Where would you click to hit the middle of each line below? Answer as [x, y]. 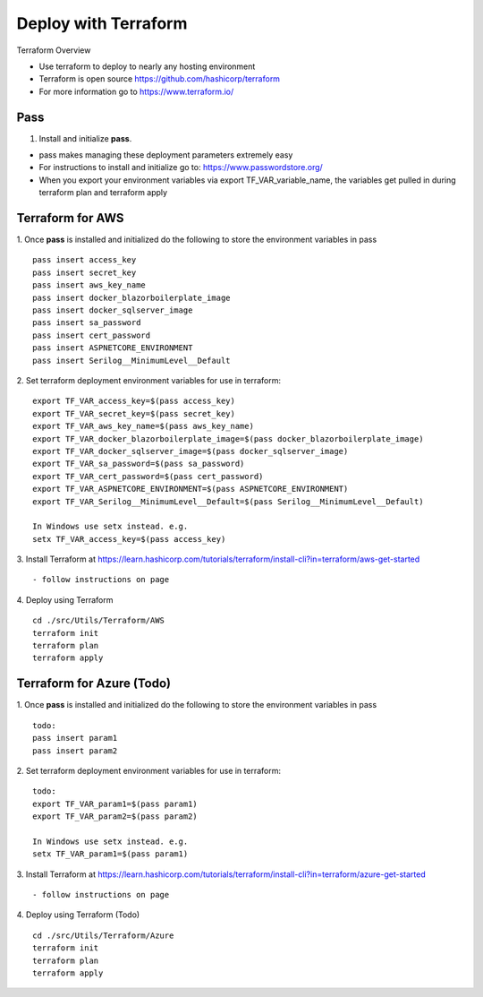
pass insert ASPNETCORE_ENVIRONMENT [113, 348]
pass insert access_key [85, 260]
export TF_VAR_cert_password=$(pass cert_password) [148, 476]
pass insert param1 [75, 738]
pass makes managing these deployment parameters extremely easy [166, 155]
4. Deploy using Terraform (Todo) [78, 915]
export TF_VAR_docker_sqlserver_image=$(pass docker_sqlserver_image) [191, 451]
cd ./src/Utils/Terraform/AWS [99, 621]
